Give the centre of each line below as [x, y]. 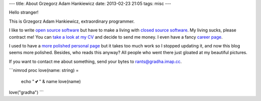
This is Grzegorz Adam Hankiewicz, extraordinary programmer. [72, 21]
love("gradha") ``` [26, 92]
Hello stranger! [24, 13]
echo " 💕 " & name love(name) [51, 81]
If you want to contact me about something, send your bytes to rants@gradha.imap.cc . [95, 61]
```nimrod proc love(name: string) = [44, 71]
